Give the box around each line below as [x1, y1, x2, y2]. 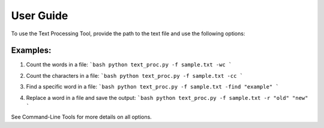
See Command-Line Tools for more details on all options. [11, 114, 152, 121]
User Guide [11, 9, 68, 22]
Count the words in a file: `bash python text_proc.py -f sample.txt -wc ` [26, 61, 232, 68]
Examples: [11, 45, 52, 56]
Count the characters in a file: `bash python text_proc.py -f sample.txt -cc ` [26, 72, 243, 79]
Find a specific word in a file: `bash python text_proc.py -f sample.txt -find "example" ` [26, 83, 279, 90]
